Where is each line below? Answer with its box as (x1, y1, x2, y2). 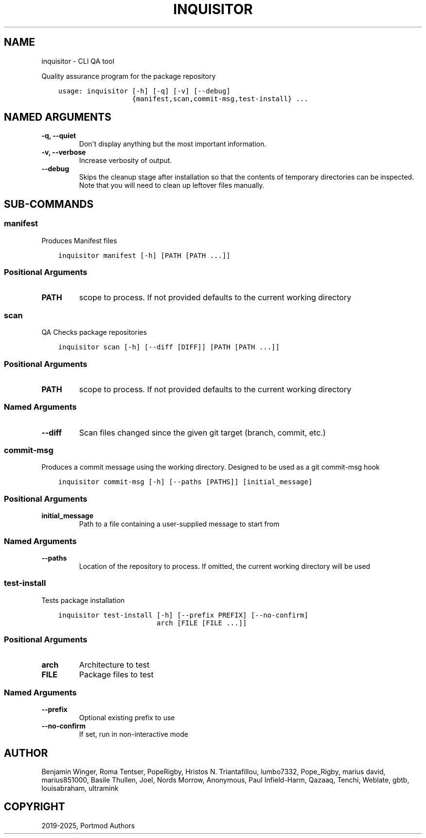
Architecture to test (79, 660, 150, 670)
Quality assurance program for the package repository (41, 72, 216, 80)
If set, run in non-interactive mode (79, 730, 188, 739)
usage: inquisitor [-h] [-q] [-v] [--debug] (58, 87, 231, 95)
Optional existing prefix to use (79, 713, 175, 722)
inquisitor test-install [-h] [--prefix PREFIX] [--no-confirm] (58, 611, 308, 619)
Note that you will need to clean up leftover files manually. (79, 181, 265, 190)
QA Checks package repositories (41, 328, 147, 337)
